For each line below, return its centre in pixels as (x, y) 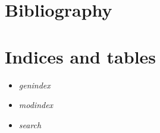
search (30, 124)
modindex (36, 105)
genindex (34, 85)
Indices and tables (81, 56)
